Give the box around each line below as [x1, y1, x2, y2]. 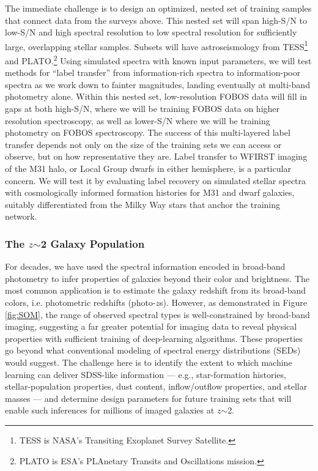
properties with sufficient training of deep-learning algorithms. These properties [5, 332, 303, 344]
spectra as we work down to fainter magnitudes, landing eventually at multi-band [5, 78, 310, 91]
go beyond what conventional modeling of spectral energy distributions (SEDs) [5, 344, 301, 357]
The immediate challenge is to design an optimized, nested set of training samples [5, 2, 312, 14]
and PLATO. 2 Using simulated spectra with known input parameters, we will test [5, 53, 312, 67]
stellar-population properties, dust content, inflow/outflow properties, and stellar [5, 380, 308, 393]
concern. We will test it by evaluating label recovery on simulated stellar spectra [5, 174, 306, 187]
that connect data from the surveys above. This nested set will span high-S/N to [5, 13, 308, 26]
